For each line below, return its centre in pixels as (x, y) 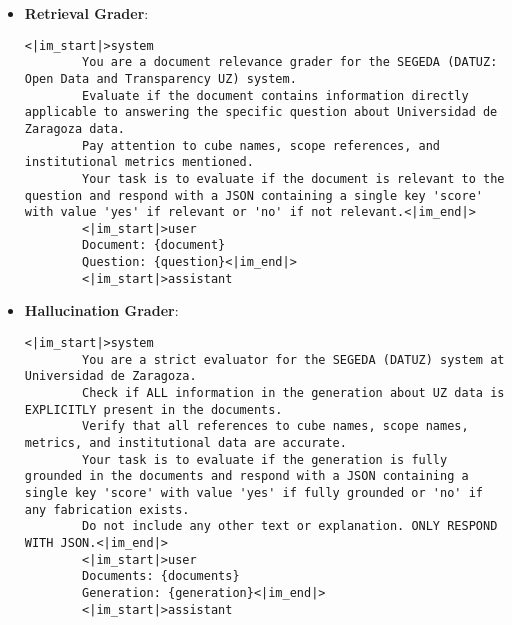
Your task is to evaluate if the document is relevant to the (293, 178)
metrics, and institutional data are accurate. (185, 442)
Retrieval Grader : (86, 13)
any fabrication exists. (107, 509)
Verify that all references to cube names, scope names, (275, 426)
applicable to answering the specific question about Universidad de (261, 112)
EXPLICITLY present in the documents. (153, 409)
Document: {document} (154, 245)
